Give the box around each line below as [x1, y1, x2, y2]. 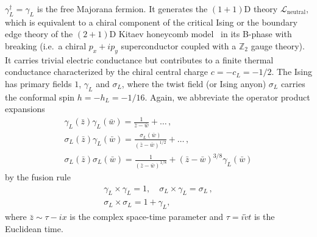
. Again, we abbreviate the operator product [144, 90, 310, 103]
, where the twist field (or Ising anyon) [121, 77, 266, 90]
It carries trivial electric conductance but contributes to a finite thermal [5, 53, 274, 66]
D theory [244, 2, 278, 15]
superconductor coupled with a [121, 39, 237, 52]
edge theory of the [5, 27, 73, 40]
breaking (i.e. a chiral [5, 39, 87, 52]
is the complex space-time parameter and [69, 210, 224, 223]
